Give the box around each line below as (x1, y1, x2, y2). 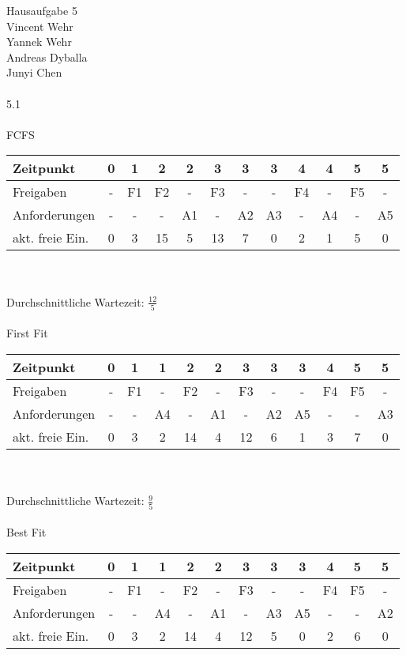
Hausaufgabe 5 (6, 2, 77, 18)
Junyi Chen (6, 64, 62, 81)
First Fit (6, 325, 48, 341)
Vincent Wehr (6, 17, 73, 34)
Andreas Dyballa (6, 48, 88, 65)
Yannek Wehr (6, 33, 72, 50)
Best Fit (6, 524, 47, 540)
